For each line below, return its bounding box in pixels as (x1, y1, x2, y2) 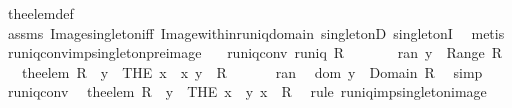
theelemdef (7, 3, 74, 23)
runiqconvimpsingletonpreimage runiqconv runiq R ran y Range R (7, 42, 503, 63)
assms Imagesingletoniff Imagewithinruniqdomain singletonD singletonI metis (7, 22, 505, 43)
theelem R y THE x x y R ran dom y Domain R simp (21, 61, 483, 82)
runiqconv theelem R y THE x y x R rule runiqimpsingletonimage (7, 81, 487, 102)
